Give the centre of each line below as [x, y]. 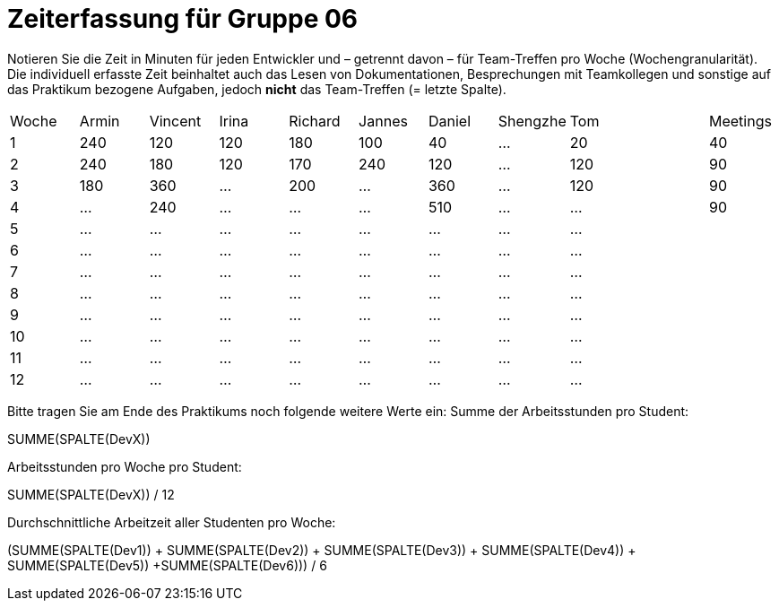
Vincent [175, 121]
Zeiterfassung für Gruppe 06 [183, 19]
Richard [315, 121]
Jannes [383, 121]
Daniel [450, 121]
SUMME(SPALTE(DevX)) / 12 [91, 494]
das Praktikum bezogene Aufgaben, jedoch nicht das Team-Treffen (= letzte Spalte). [257, 89]
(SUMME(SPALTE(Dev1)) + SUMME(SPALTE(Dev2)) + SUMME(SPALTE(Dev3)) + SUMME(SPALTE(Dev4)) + [322, 550]
